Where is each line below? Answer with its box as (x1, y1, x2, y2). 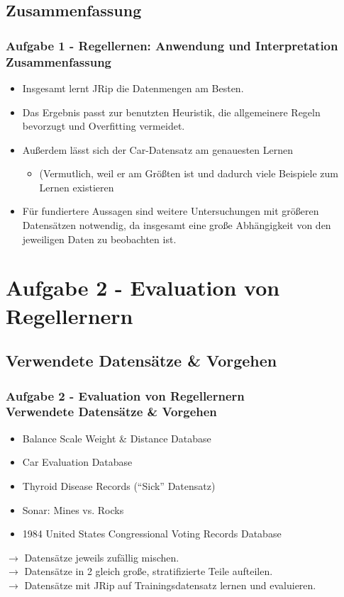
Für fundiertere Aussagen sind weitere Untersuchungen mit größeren (22, 203, 319, 218)
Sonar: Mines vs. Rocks (22, 502, 124, 517)
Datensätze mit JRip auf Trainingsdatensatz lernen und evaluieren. (24, 577, 316, 592)
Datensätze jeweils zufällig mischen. (24, 549, 179, 564)
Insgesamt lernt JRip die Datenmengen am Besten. (22, 80, 244, 95)
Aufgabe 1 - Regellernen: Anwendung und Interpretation (6, 36, 338, 54)
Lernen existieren (39, 179, 114, 194)
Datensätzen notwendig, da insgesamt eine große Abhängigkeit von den (22, 218, 331, 233)
